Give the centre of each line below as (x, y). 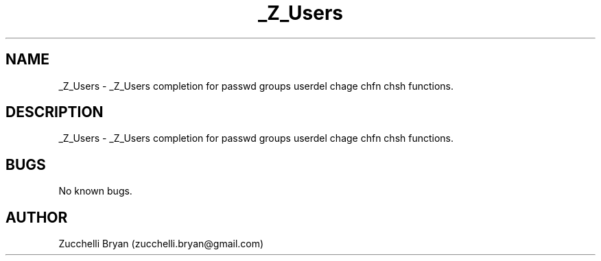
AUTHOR (37, 217)
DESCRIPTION (55, 112)
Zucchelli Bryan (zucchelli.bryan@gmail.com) (161, 244)
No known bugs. (95, 191)
